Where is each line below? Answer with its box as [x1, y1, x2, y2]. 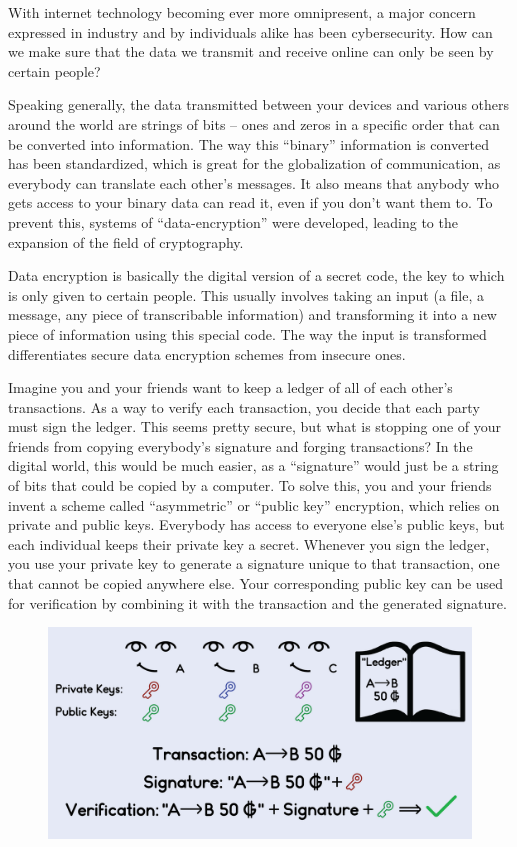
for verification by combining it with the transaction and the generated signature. [8, 592, 507, 613]
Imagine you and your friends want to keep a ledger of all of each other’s [8, 377, 453, 398]
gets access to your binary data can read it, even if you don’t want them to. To [8, 192, 493, 213]
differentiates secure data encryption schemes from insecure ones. [8, 343, 406, 364]
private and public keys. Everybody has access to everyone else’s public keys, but [8, 514, 505, 535]
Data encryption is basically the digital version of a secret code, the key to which [8, 265, 505, 286]
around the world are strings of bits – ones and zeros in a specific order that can [8, 113, 500, 134]
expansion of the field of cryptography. [8, 231, 244, 252]
